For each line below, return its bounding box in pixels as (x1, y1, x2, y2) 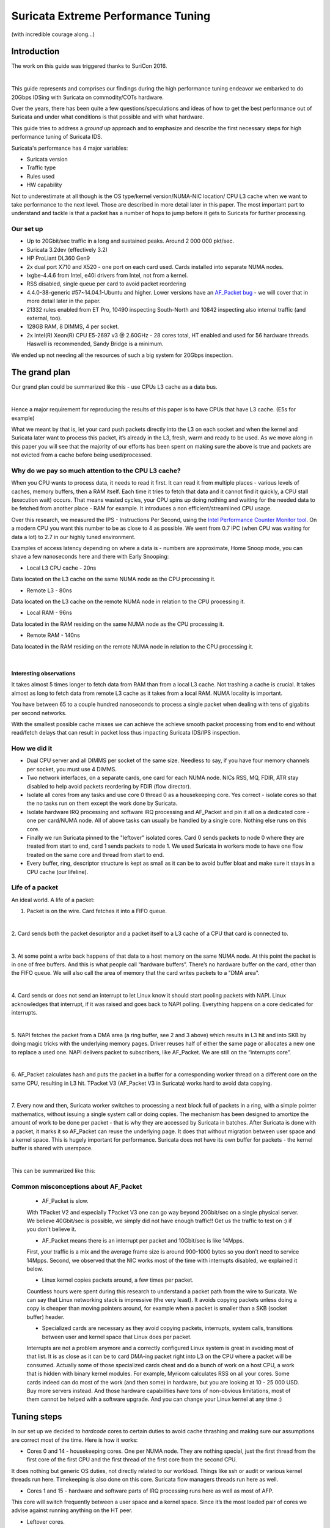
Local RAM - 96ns (26, 609, 73, 617)
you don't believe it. (26, 1225, 76, 1233)
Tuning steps (11, 1412, 62, 1422)
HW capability (26, 181, 62, 189)
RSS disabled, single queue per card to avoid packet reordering (26, 280, 186, 287)
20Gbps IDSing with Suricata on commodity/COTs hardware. (11, 94, 164, 101)
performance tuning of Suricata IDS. (11, 133, 103, 141)
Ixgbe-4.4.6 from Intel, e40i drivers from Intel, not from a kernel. (26, 272, 188, 279)
